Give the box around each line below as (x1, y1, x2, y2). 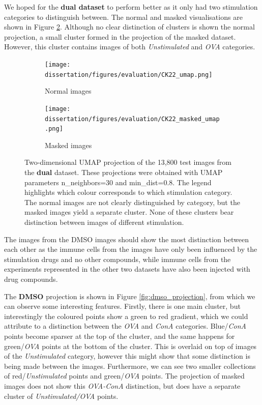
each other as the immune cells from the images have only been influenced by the (4, 244, 257, 254)
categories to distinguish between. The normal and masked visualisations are (4, 11, 243, 22)
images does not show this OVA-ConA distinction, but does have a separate (4, 380, 241, 391)
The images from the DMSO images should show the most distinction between (4, 234, 249, 244)
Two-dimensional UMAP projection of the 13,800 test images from (24, 157, 231, 167)
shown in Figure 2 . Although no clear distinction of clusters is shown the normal (4, 21, 255, 32)
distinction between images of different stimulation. (24, 217, 184, 227)
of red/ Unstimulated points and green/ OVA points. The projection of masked (4, 370, 245, 381)
